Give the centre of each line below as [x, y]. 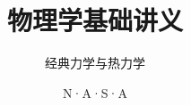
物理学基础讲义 [95, 20]
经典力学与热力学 [95, 63]
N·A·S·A [95, 92]
